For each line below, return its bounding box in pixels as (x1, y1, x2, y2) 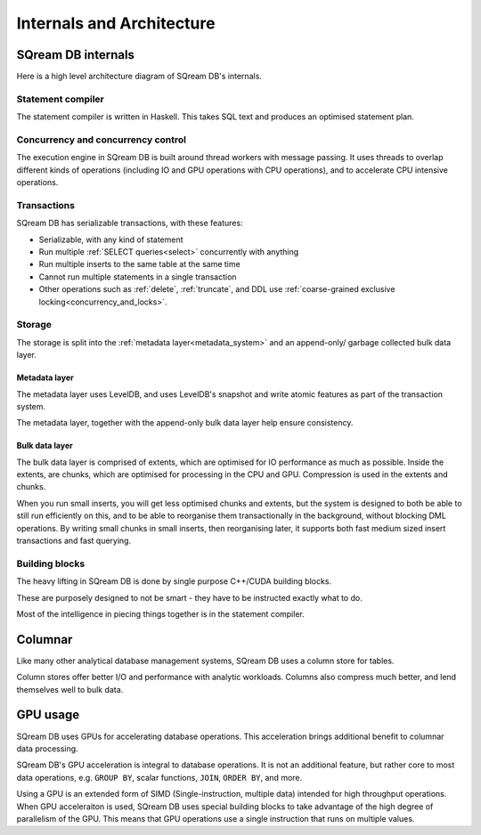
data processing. (16, 743, 79, 754)
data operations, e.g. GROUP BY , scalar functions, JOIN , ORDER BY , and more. (16, 772, 303, 782)
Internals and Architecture (16, 13, 216, 33)
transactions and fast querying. (16, 535, 132, 547)
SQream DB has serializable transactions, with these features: (16, 218, 244, 229)
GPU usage (16, 708, 80, 723)
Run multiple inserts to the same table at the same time (38, 259, 240, 270)
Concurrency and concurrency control (16, 134, 187, 146)
